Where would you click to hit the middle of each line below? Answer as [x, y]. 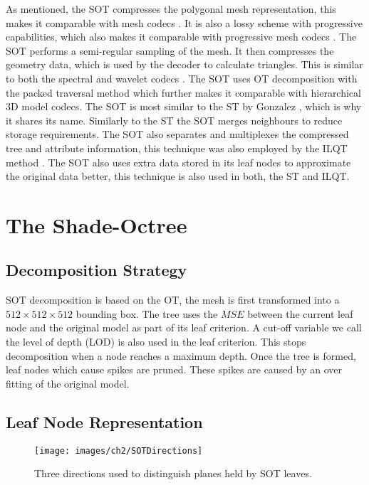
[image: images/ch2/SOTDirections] [119, 451]
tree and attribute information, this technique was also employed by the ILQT [177, 148]
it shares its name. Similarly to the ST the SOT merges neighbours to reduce [174, 120]
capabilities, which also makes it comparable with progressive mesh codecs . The [181, 37]
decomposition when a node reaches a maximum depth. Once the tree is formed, [181, 355]
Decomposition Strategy [97, 270]
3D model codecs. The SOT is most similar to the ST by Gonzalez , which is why [184, 106]
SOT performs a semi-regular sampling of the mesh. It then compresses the [170, 50]
